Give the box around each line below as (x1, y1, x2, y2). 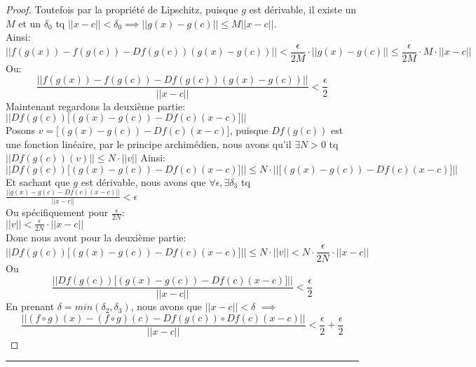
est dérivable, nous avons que (81, 174, 206, 189)
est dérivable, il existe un (249, 2, 357, 16)
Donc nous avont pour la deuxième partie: (6, 229, 186, 244)
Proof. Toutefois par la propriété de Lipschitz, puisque (6, 2, 238, 16)
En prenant (6, 299, 55, 314)
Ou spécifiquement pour (6, 205, 109, 220)
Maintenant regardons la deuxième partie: (6, 98, 186, 113)
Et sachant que (6, 174, 70, 189)
